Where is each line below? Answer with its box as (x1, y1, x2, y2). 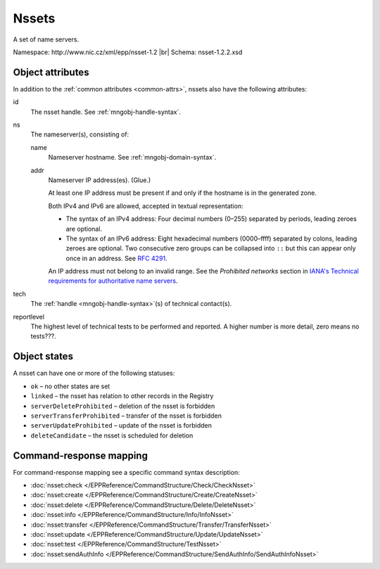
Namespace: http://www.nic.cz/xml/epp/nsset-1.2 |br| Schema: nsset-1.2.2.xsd (13, 48, 243, 56)
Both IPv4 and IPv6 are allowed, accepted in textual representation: (48, 201, 243, 210)
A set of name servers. (13, 35, 80, 44)
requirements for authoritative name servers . (48, 276, 178, 285)
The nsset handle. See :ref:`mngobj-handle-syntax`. (30, 108, 181, 116)
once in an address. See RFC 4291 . (65, 254, 168, 262)
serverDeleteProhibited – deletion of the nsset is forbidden (30, 402, 215, 410)
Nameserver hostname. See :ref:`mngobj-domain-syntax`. (48, 153, 217, 162)
